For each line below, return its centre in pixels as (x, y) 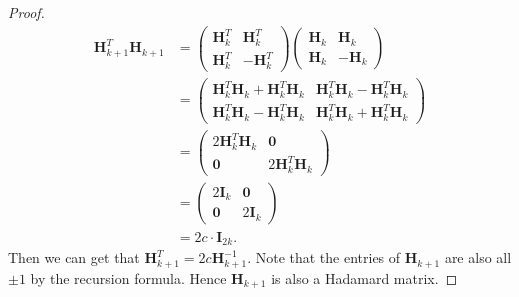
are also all (478, 257)
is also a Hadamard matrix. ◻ (364, 277)
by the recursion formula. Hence (128, 277)
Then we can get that (74, 257)
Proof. (26, 12)
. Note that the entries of (324, 257)
